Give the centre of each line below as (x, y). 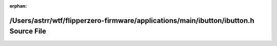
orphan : (18, 6)
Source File (28, 31)
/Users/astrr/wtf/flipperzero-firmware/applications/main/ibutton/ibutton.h (132, 20)
